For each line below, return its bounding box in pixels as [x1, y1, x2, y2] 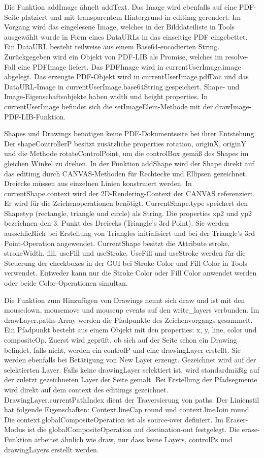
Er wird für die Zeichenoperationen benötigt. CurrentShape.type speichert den [4, 198, 248, 208]
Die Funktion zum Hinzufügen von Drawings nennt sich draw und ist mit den [4, 294, 245, 305]
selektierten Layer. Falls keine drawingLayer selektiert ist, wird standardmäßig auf [4, 364, 259, 375]
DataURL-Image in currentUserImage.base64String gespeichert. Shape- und [4, 81, 240, 91]
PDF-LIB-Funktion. [4, 111, 66, 121]
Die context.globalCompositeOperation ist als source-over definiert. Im [4, 414, 223, 424]
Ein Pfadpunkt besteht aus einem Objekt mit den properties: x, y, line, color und [4, 324, 257, 335]
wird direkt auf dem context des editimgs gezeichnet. [4, 384, 169, 394]
